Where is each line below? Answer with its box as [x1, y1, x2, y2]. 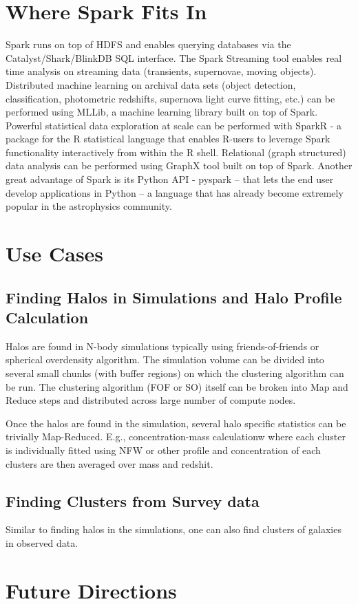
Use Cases [6, 239, 104, 268]
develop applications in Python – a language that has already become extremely [6, 185, 344, 199]
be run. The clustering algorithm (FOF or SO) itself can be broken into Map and [6, 379, 348, 393]
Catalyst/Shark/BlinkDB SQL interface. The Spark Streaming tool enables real [6, 50, 342, 65]
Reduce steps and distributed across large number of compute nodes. [6, 393, 296, 407]
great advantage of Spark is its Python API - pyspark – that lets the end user [6, 172, 334, 186]
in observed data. [6, 535, 78, 550]
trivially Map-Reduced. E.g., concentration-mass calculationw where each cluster [6, 429, 346, 444]
